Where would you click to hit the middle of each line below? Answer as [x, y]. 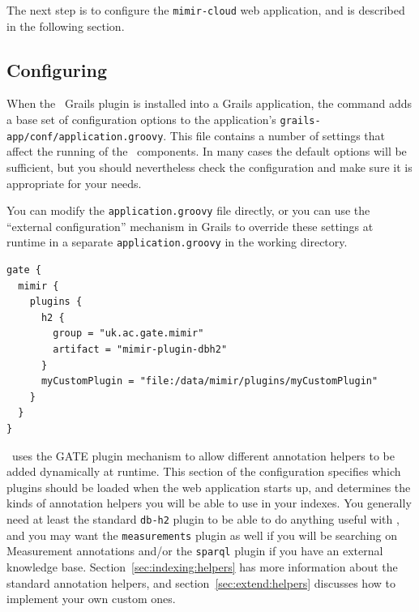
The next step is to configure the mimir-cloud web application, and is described [206, 10]
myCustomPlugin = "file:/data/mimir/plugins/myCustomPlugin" [209, 381]
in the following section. [66, 26]
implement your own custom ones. [91, 599]
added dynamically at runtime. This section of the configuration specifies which [204, 471]
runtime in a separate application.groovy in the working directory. [177, 242]
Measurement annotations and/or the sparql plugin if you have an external [195, 551]
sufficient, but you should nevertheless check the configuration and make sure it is [209, 167]
